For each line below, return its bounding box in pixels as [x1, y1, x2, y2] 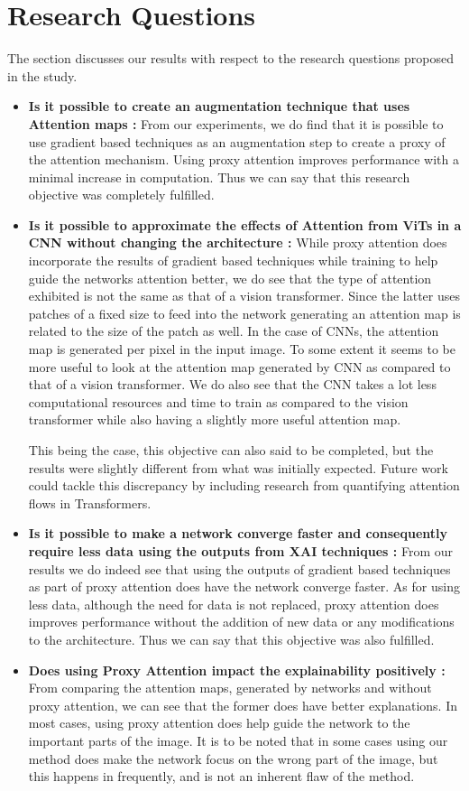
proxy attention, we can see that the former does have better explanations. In [28, 695, 457, 714]
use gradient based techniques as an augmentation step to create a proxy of [28, 132, 446, 151]
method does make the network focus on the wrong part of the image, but [28, 749, 438, 768]
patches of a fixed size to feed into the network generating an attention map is [28, 303, 461, 322]
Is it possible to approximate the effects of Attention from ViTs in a [28, 215, 462, 234]
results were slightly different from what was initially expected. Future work [28, 458, 448, 477]
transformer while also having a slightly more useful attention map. [28, 410, 401, 429]
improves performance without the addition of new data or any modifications [28, 612, 455, 631]
